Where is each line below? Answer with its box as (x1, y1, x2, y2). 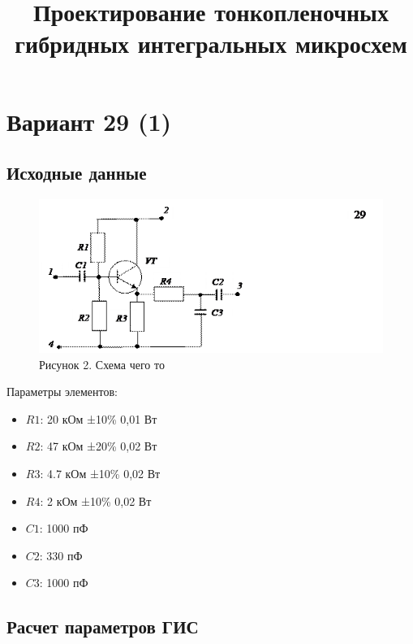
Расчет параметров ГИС (6, 614, 199, 639)
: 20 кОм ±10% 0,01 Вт (40, 410, 157, 427)
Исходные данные (6, 160, 147, 185)
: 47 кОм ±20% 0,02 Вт (40, 437, 157, 455)
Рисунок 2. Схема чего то (39, 355, 165, 372)
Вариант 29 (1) (6, 104, 172, 137)
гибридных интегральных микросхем (15, 27, 407, 60)
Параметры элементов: (6, 383, 118, 400)
